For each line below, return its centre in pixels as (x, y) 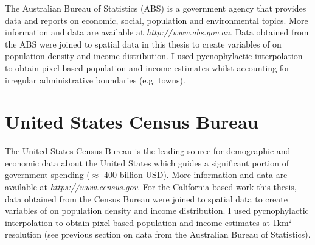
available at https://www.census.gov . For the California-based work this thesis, (151, 187)
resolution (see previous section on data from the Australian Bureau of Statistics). (158, 234)
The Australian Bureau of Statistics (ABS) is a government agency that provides (156, 8)
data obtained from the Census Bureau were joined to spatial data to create (146, 198)
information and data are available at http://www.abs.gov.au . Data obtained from (157, 32)
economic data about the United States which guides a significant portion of (147, 162)
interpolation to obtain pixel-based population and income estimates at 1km (147, 222)
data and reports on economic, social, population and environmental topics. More (157, 20)
